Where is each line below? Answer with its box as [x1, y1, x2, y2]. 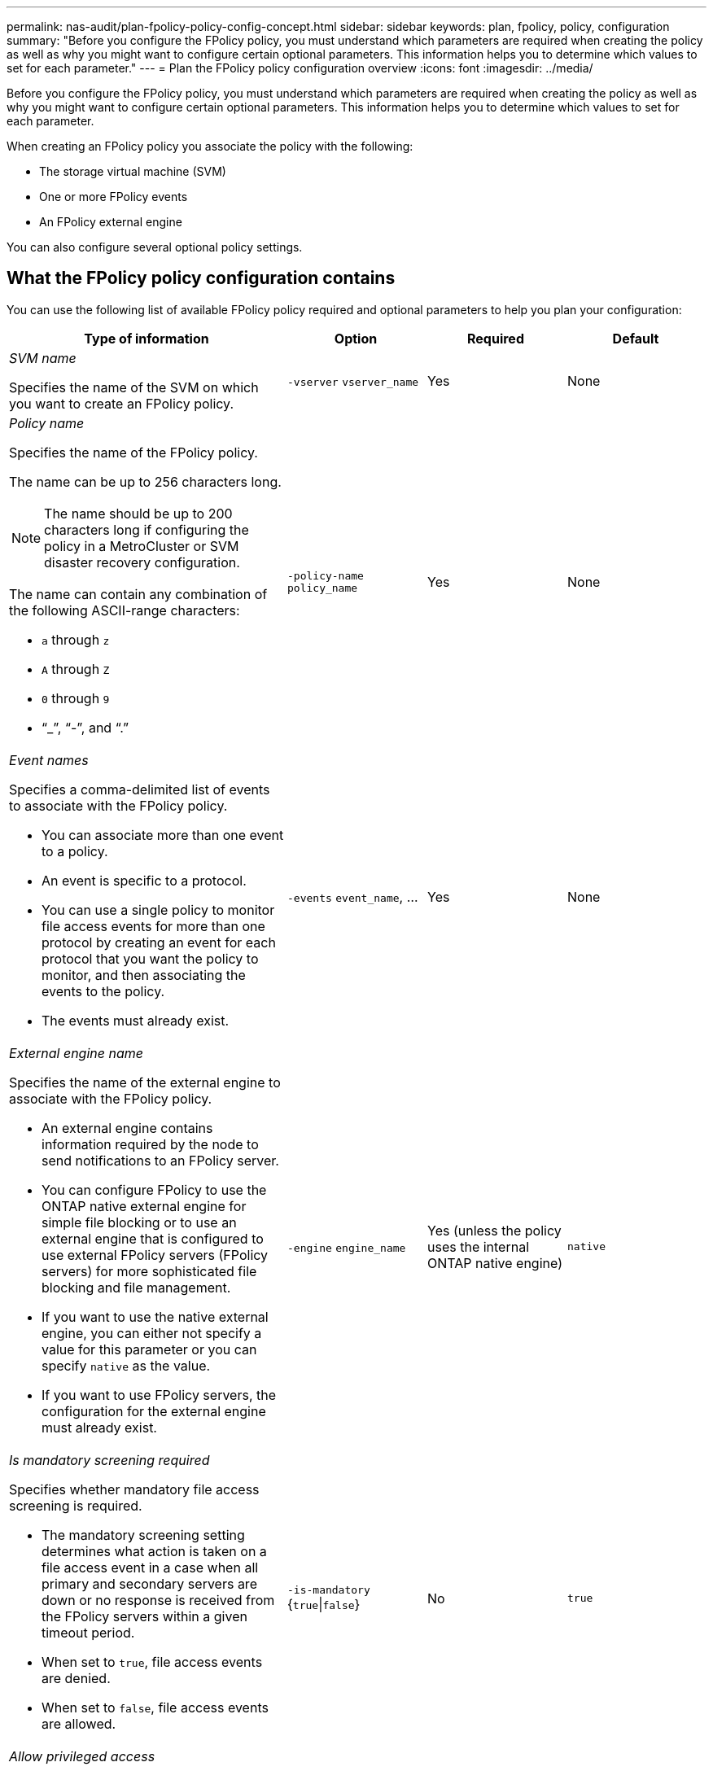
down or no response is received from [42, 1591, 275, 1608]
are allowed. [42, 1715, 116, 1732]
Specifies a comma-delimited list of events [9, 781, 270, 798]
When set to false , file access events [42, 1699, 269, 1716]
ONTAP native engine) [427, 1254, 562, 1271]
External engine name [9, 1044, 143, 1061]
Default [612, 330, 659, 347]
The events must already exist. [42, 1012, 230, 1029]
